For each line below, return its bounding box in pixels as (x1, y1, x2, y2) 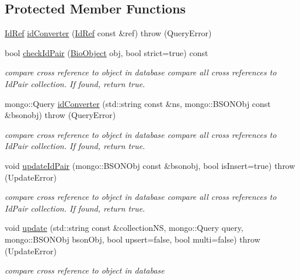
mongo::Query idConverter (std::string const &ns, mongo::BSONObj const (5, 97, 271, 109)
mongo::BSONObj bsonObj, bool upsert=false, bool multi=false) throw (5, 233, 260, 245)
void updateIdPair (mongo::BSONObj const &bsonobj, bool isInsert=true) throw (5, 159, 295, 171)
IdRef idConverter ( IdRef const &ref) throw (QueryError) (5, 27, 212, 39)
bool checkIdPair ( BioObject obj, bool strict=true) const (5, 46, 208, 58)
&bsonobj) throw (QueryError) (5, 109, 116, 121)
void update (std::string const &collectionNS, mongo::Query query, (5, 222, 243, 234)
